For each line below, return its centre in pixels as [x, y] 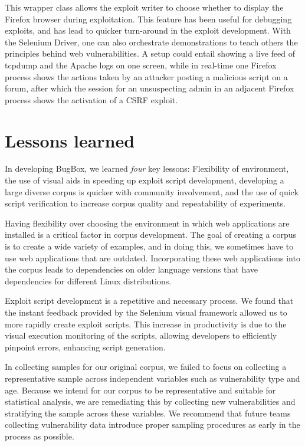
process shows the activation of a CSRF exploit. [91, 99]
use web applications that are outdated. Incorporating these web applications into [152, 258]
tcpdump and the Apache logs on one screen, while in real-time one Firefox [141, 65]
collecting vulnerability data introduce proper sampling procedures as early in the [152, 424]
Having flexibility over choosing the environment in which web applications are [147, 223]
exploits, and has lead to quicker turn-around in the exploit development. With [148, 30]
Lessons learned [70, 140]
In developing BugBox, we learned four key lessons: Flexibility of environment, [147, 168]
